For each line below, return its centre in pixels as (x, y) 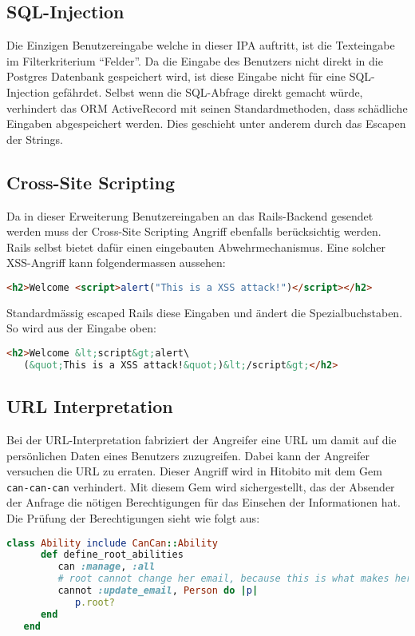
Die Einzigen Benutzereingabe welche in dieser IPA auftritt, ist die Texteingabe (201, 45)
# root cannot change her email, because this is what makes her (235, 579)
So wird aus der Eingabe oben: (81, 328)
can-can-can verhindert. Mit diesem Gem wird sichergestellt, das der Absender (201, 486)
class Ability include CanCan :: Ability (112, 543)
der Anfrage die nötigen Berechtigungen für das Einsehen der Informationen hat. (204, 502)
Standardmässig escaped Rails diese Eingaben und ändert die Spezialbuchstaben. (205, 312)
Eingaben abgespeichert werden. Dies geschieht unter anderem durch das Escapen (206, 123)
